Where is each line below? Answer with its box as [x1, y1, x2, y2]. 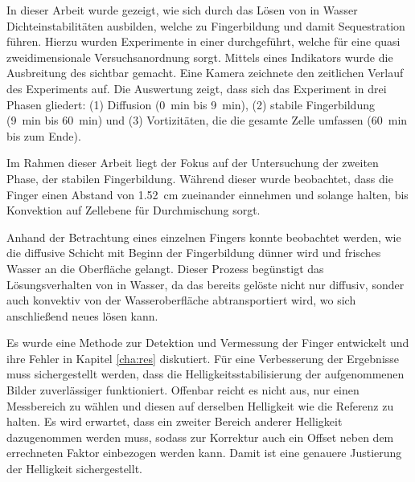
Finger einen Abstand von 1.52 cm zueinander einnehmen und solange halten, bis [6, 186, 409, 202]
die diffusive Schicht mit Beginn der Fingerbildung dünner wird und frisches [6, 244, 381, 261]
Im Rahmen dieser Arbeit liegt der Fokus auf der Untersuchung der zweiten [6, 154, 379, 171]
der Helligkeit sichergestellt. [6, 460, 142, 477]
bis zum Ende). [6, 127, 81, 144]
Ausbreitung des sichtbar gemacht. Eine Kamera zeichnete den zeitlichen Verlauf [6, 64, 404, 81]
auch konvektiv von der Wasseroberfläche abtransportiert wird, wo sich [6, 292, 356, 308]
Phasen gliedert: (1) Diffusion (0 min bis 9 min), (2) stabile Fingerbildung [6, 96, 375, 112]
